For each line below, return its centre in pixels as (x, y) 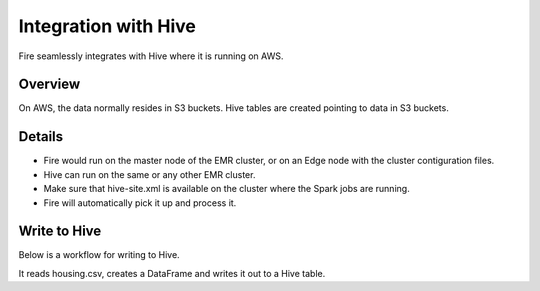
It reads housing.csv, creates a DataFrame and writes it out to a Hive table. (172, 273)
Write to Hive (60, 231)
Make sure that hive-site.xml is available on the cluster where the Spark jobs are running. (226, 189)
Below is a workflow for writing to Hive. (99, 255)
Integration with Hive (107, 26)
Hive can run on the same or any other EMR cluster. (149, 174)
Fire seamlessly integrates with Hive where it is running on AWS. (151, 56)
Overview (49, 84)
